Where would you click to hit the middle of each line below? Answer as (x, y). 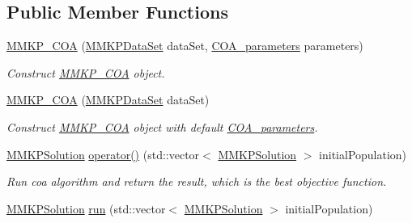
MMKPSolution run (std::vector (86, 208)
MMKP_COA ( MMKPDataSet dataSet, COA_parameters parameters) (185, 46)
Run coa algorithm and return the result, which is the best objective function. (197, 181)
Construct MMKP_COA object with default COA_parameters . (162, 126)
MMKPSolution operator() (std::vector (103, 154)
